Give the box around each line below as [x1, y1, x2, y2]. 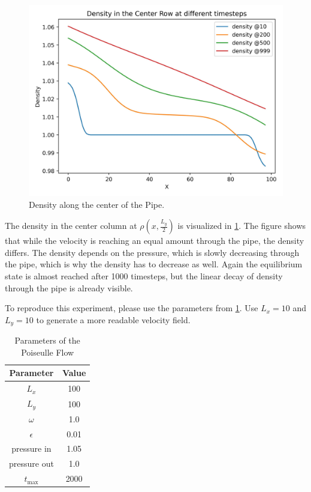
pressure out [9, 457, 54, 470]
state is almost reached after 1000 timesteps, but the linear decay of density [5, 269, 283, 282]
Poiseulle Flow [21, 345, 74, 358]
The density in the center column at [5, 219, 137, 232]
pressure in [11, 442, 52, 455]
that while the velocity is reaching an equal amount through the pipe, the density [5, 234, 304, 247]
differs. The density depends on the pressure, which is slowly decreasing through [5, 246, 300, 258]
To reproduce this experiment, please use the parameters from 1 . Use [5, 302, 258, 314]
